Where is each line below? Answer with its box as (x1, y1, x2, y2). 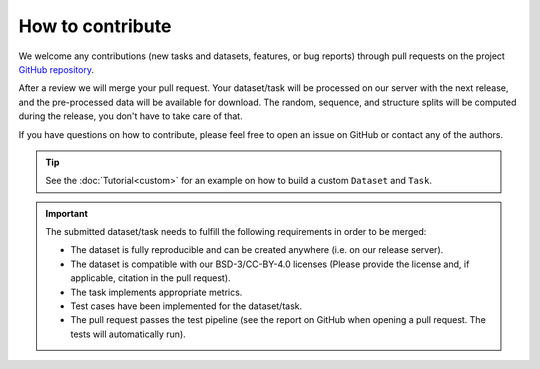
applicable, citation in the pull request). (70, 272, 231, 284)
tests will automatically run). (70, 328, 187, 340)
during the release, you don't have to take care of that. (18, 110, 244, 122)
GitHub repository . (18, 63, 95, 75)
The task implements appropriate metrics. (70, 286, 243, 298)
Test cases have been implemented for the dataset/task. (70, 300, 303, 312)
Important (45, 207, 89, 219)
